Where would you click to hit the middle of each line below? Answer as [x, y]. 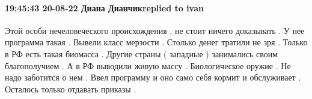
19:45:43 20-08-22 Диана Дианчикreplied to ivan [104, 7]
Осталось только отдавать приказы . [71, 89]
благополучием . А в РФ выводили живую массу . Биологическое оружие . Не [148, 65]
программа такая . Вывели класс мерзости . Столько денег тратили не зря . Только [156, 42]
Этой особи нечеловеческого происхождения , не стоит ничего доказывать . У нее [155, 30]
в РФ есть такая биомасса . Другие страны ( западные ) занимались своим [142, 53]
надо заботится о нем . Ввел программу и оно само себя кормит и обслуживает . [153, 77]
